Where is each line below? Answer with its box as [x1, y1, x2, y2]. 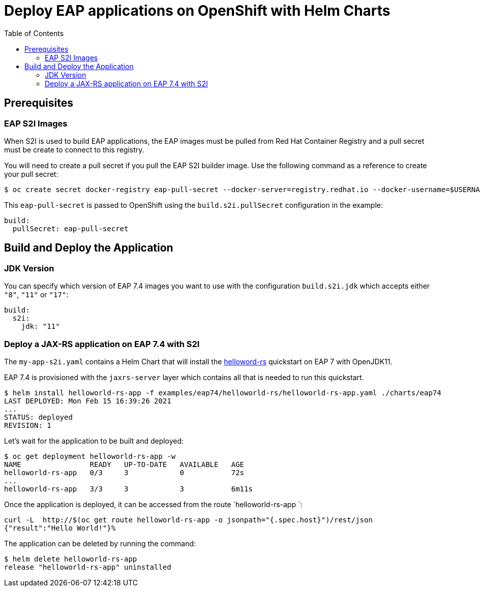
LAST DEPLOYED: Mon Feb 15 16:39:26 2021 [4, 396, 171, 405]
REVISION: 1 [4, 421, 51, 429]
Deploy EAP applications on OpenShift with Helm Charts [4, 2, 391, 19]
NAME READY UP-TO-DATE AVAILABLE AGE [4, 460, 245, 469]
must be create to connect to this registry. [4, 145, 144, 154]
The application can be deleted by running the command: [4, 539, 196, 548]
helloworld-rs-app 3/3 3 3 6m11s [4, 484, 253, 493]
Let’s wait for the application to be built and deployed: [4, 436, 184, 445]
